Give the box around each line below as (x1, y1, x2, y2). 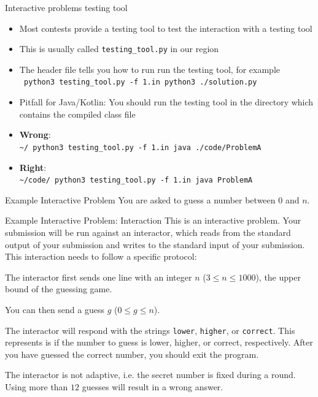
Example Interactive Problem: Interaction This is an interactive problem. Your (5, 214, 301, 227)
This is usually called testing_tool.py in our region (19, 42, 219, 55)
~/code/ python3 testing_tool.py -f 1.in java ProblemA (19, 176, 253, 185)
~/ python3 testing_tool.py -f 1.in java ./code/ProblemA (19, 143, 262, 152)
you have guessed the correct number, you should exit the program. (5, 347, 259, 360)
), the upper (255, 270, 301, 283)
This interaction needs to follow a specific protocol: (5, 250, 197, 263)
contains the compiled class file (19, 107, 136, 120)
